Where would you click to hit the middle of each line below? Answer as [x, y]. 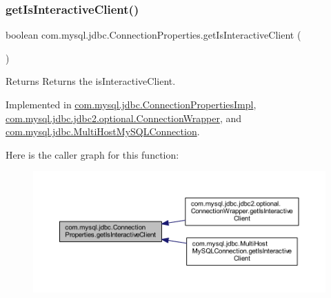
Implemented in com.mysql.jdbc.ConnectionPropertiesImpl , [131, 104]
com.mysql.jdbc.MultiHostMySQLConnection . [103, 131]
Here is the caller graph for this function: [92, 154]
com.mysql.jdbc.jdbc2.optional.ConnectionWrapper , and [124, 118]
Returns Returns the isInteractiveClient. [91, 81]
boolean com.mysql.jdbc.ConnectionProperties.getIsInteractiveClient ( [153, 35]
